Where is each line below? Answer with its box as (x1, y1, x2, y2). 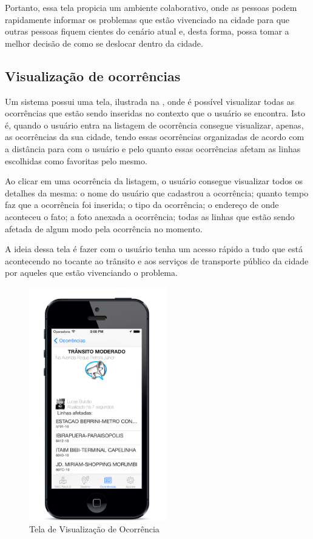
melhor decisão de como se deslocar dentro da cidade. (5, 36, 203, 49)
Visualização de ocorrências (5, 66, 181, 85)
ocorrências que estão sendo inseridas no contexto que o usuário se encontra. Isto (5, 107, 306, 119)
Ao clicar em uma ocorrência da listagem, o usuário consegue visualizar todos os (5, 175, 303, 187)
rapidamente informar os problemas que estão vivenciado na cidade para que (5, 13, 290, 25)
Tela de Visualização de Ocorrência (29, 523, 160, 535)
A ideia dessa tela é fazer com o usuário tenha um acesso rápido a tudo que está (5, 243, 303, 255)
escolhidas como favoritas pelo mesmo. (5, 154, 147, 167)
